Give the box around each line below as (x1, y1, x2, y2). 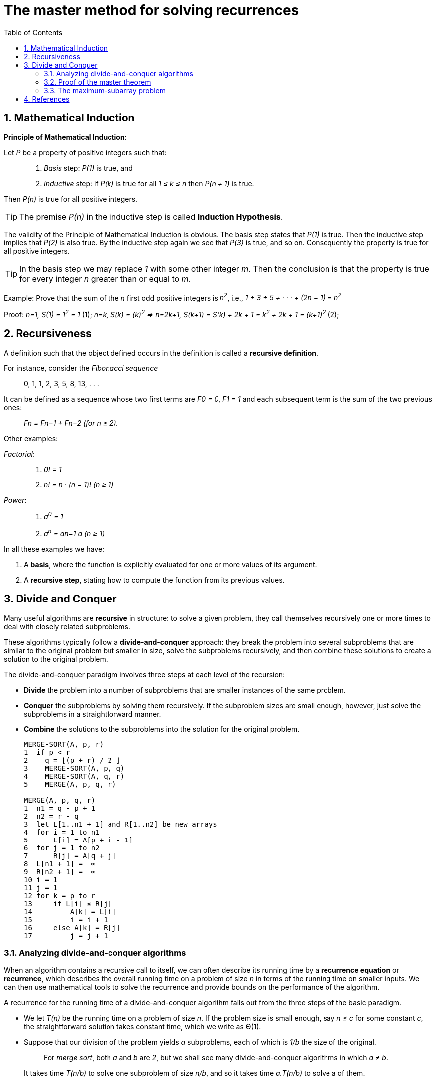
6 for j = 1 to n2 (24, 843, 100, 852)
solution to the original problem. (4, 654, 108, 663)
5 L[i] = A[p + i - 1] (24, 836, 133, 844)
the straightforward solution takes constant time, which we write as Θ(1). (24, 1022, 261, 1031)
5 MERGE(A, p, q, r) (24, 780, 116, 788)
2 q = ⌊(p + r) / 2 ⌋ (24, 756, 120, 764)
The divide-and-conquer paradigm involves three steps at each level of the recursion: (4, 670, 285, 679)
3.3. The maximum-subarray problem (44, 86, 166, 95)
